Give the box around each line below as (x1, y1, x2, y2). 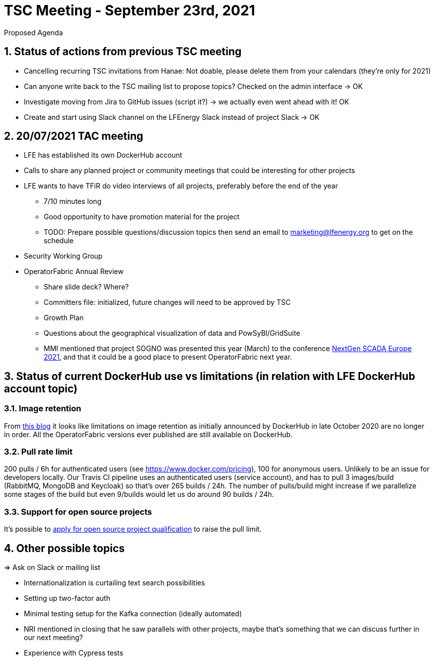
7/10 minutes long (44, 197, 102, 206)
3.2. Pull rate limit (4, 447, 72, 457)
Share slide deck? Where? (44, 283, 129, 291)
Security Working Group (24, 252, 103, 261)
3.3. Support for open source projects (4, 506, 152, 517)
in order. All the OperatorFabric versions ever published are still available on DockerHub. (4, 430, 293, 439)
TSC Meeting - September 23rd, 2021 (4, 2, 255, 19)
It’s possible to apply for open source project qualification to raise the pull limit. (4, 525, 262, 534)
